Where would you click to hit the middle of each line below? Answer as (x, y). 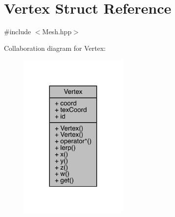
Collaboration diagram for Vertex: (55, 48)
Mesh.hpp (57, 32)
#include (18, 32)
